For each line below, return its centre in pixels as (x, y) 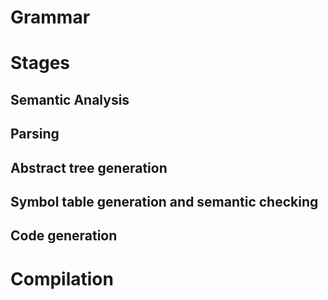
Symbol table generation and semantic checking (164, 201)
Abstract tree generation (89, 167)
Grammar (50, 17)
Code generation (64, 236)
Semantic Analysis (70, 99)
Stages (40, 63)
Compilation (62, 278)
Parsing (35, 134)
